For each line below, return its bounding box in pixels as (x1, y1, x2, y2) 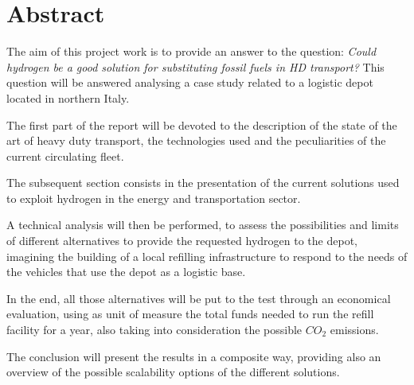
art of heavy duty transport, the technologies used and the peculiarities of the (6, 132, 386, 149)
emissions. (330, 321, 379, 338)
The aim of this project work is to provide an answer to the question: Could (6, 43, 377, 60)
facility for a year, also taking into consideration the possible (6, 321, 303, 338)
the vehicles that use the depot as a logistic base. (6, 263, 246, 280)
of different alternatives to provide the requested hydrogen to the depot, (6, 232, 357, 249)
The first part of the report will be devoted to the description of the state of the (6, 116, 397, 133)
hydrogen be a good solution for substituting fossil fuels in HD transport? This (6, 58, 385, 75)
